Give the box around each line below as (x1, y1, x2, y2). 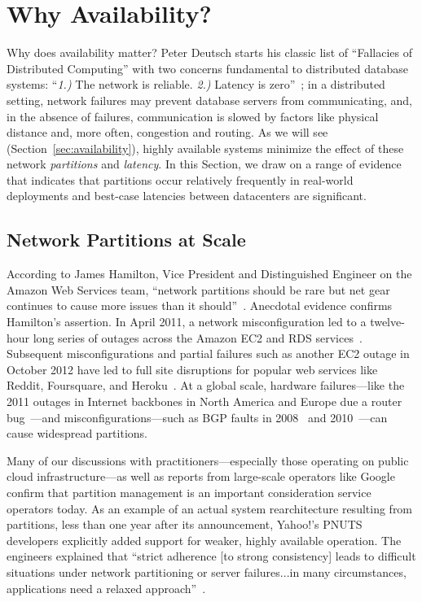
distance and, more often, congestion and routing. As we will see (7, 124, 328, 141)
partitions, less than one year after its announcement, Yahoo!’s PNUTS (7, 516, 363, 533)
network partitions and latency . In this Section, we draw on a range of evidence (7, 155, 402, 172)
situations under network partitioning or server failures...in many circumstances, (7, 563, 407, 580)
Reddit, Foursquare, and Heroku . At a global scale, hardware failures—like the (7, 377, 405, 394)
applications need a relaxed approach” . (7, 579, 206, 596)
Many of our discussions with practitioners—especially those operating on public (7, 451, 409, 469)
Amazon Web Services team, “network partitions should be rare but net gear (7, 281, 390, 298)
